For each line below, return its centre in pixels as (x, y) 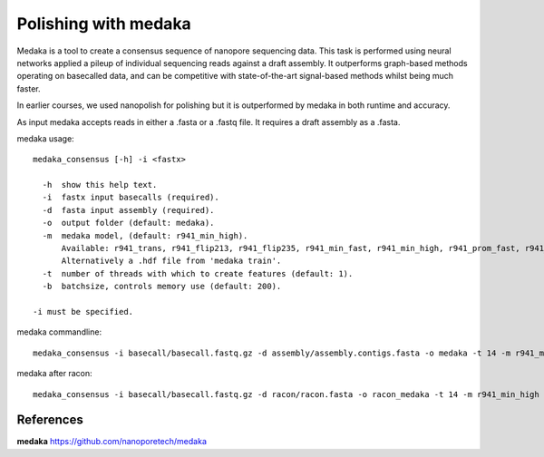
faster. (29, 88)
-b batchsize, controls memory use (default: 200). (162, 287)
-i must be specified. (83, 311)
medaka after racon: (54, 374)
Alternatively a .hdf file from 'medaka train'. (171, 261)
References (50, 420)
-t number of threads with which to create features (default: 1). (198, 273)
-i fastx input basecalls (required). (131, 198)
